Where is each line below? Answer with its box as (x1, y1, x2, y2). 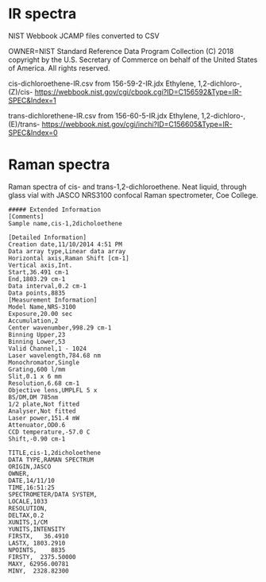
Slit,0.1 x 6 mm (8, 372, 62, 380)
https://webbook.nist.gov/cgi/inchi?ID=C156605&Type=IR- (41, 119, 233, 129)
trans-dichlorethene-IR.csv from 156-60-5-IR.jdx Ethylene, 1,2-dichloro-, (8, 110, 246, 120)
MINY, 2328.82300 (8, 567, 69, 575)
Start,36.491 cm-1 (8, 268, 69, 276)
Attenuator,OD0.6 (8, 421, 66, 429)
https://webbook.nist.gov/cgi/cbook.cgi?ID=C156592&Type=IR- (34, 87, 242, 96)
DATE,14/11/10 (8, 476, 56, 484)
